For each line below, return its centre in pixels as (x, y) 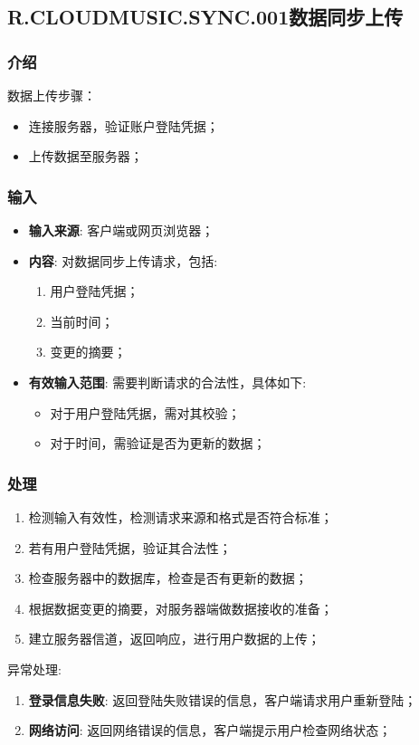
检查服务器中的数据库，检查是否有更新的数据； (168, 578)
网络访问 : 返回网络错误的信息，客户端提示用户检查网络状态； (210, 730)
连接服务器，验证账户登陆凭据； (124, 125)
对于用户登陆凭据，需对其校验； (145, 412)
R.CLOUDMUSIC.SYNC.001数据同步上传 (205, 17)
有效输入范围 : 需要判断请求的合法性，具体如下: (167, 382)
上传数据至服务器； (86, 156)
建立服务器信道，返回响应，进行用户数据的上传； (174, 639)
